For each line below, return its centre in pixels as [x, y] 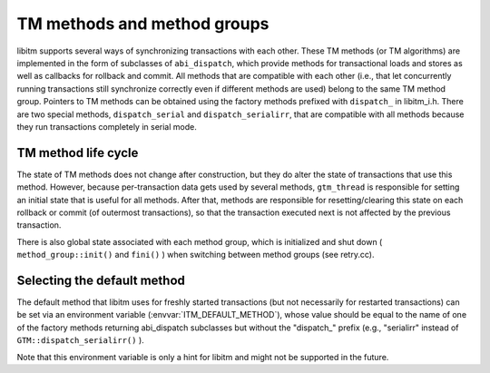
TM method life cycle [78, 153]
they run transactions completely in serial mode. [107, 126]
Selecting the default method [101, 280]
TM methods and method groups [143, 24]
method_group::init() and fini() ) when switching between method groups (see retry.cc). [196, 255]
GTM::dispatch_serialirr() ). [80, 340]
